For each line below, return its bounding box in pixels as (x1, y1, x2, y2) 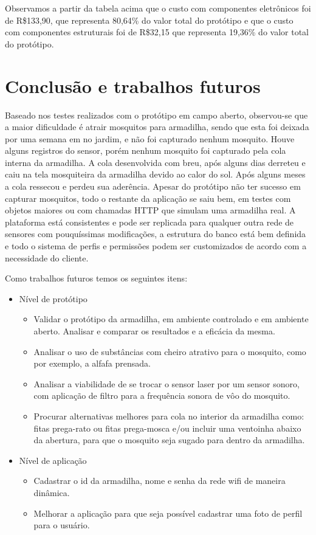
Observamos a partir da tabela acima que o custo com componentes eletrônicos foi (5, 2, 311, 14)
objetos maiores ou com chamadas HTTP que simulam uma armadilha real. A (5, 204, 296, 216)
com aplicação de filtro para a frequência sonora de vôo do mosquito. (33, 389, 290, 402)
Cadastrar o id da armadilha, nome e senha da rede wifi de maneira (33, 474, 286, 487)
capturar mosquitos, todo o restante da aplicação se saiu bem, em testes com (5, 192, 291, 204)
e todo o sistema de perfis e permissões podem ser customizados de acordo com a (5, 240, 307, 252)
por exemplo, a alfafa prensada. (33, 357, 151, 370)
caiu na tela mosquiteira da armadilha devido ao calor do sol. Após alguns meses (5, 168, 306, 181)
